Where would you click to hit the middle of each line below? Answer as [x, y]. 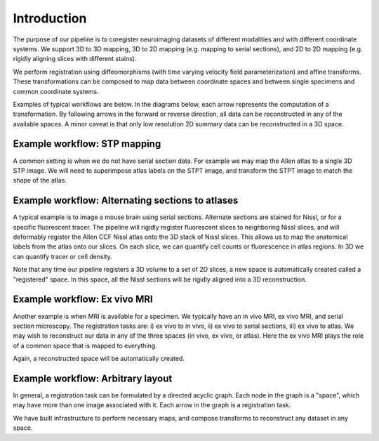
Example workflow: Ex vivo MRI [83, 300]
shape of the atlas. [40, 180]
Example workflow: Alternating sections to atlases [126, 200]
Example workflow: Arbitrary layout [93, 378]
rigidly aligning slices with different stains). [75, 59]
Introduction [50, 18]
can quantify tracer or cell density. [62, 256]
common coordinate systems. [56, 91]
